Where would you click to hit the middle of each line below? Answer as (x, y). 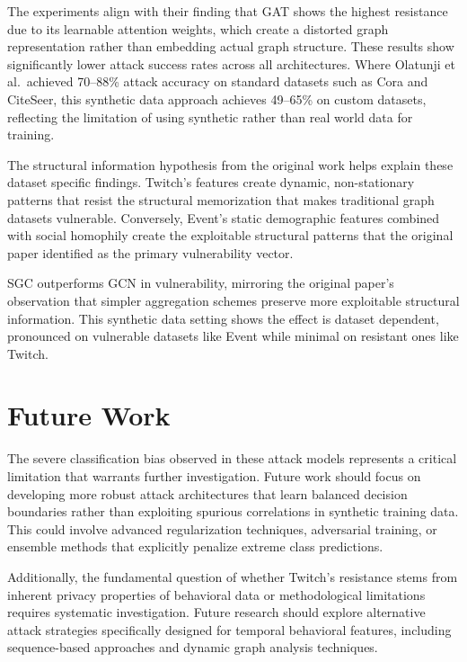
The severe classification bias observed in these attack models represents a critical (232, 458)
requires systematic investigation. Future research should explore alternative (216, 612)
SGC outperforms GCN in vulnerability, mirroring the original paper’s (201, 283)
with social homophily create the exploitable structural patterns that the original (230, 235)
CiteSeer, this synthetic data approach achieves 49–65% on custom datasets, (217, 98)
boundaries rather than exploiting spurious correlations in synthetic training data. (233, 511)
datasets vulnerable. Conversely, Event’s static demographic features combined (224, 217)
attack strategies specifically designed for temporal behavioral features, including (229, 629)
